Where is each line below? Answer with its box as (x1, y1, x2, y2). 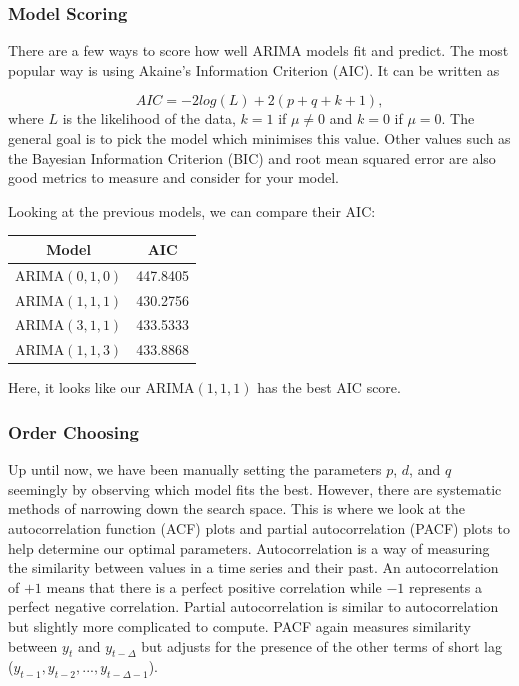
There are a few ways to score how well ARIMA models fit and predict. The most (8, 40, 509, 61)
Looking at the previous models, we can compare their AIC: (8, 200, 376, 221)
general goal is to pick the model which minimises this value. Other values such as (8, 128, 511, 148)
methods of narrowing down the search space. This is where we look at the (8, 498, 466, 519)
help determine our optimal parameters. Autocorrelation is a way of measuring (8, 537, 490, 558)
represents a (408, 576, 482, 597)
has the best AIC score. (257, 377, 401, 398)
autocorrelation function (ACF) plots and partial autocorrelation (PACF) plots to (8, 517, 510, 538)
